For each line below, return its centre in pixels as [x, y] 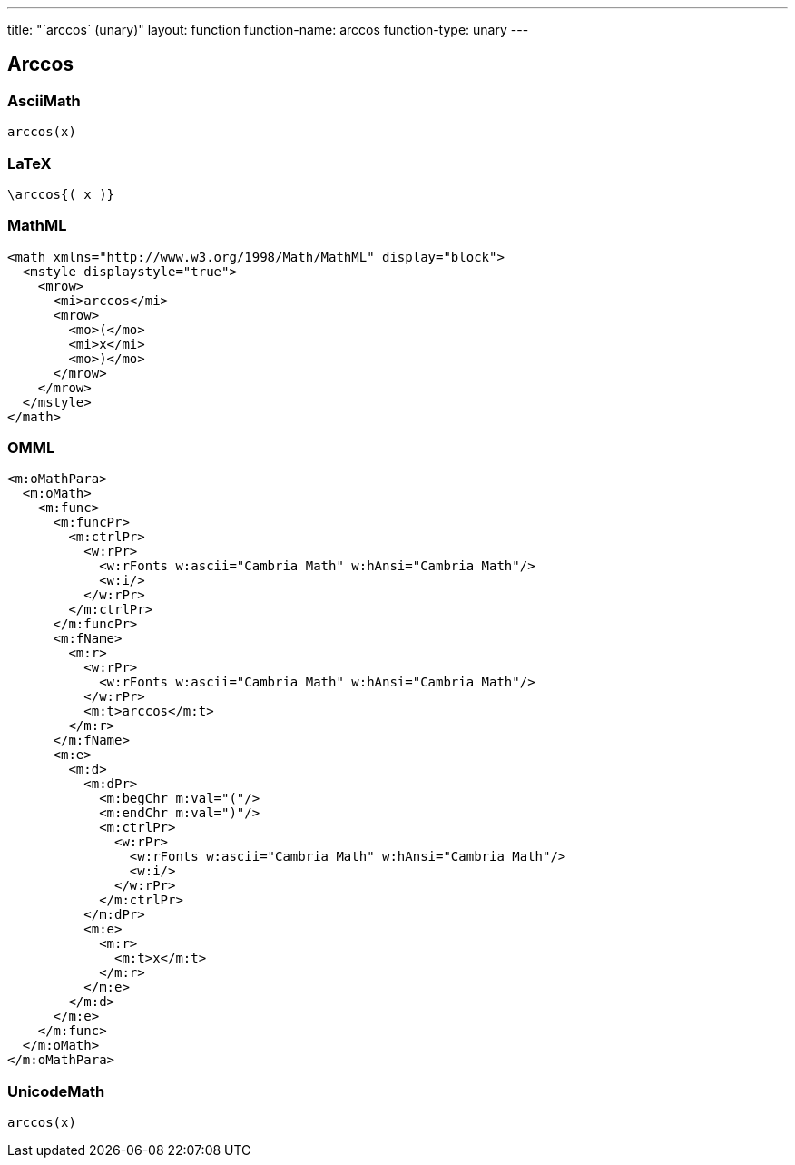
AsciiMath [44, 100]
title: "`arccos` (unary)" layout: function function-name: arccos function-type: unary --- [268, 30]
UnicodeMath [56, 1091]
